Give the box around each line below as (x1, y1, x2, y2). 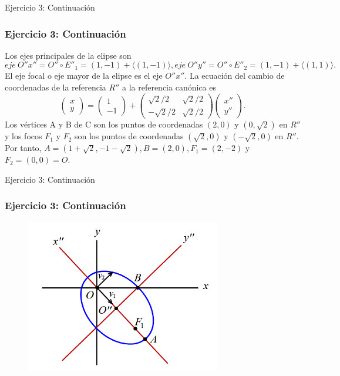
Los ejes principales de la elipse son (5, 49, 132, 61)
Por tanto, (5, 142, 42, 154)
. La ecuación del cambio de (184, 69, 285, 82)
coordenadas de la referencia (5, 81, 106, 93)
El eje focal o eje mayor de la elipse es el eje (5, 69, 163, 82)
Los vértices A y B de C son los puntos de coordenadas (5, 118, 203, 130)
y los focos (5, 130, 42, 142)
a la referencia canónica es (122, 81, 216, 93)
